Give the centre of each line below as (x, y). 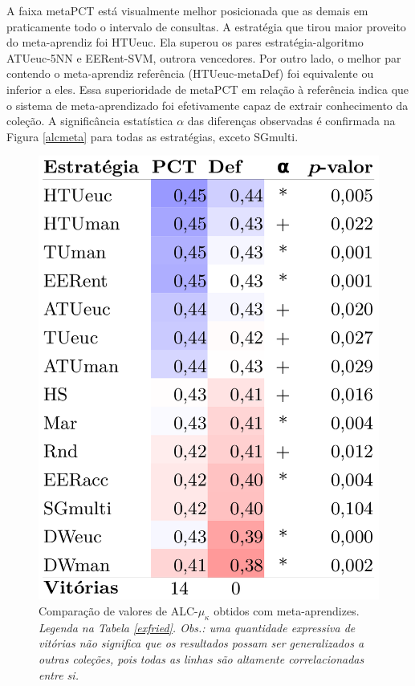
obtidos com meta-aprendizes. (287, 611)
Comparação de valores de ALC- (118, 611)
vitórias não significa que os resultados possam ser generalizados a (201, 643)
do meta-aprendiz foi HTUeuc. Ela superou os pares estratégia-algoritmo (185, 42)
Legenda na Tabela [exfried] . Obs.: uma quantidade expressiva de (197, 627)
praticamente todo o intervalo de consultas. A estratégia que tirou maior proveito (206, 26)
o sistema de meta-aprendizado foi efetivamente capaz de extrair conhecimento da (207, 105)
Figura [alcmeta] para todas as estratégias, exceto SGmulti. (153, 136)
